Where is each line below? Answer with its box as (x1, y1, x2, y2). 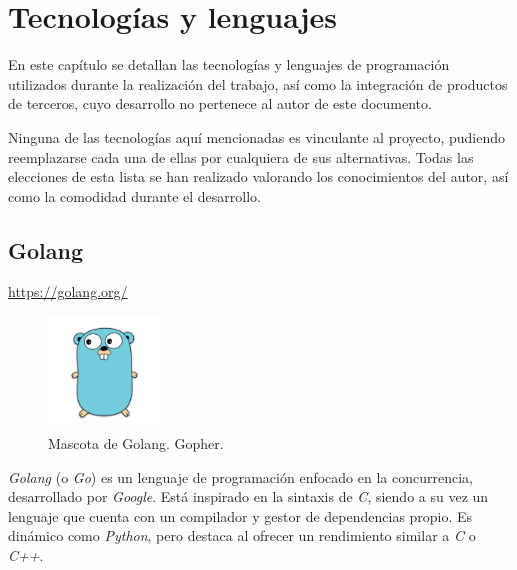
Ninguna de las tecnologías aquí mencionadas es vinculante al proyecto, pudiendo (8, 126, 505, 147)
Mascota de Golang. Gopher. (48, 433, 224, 454)
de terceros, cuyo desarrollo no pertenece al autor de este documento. (8, 93, 432, 114)
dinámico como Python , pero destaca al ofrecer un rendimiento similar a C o (8, 525, 476, 546)
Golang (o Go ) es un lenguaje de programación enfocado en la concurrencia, (8, 466, 473, 487)
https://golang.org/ (8, 281, 128, 302)
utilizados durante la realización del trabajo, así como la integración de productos (8, 73, 508, 94)
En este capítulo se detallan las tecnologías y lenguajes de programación (8, 54, 450, 75)
